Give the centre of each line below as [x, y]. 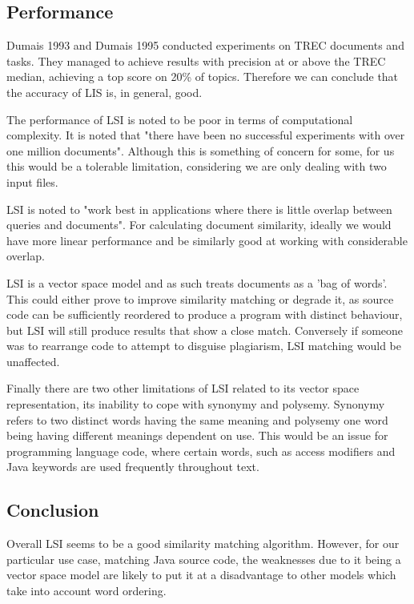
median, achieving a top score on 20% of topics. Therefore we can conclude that [203, 77]
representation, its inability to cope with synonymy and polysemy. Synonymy [196, 404]
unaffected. [33, 361]
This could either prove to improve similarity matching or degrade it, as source [200, 298]
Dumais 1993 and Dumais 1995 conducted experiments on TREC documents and [205, 45]
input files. [32, 181]
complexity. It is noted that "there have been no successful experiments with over [206, 135]
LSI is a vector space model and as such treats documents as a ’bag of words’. [197, 282]
